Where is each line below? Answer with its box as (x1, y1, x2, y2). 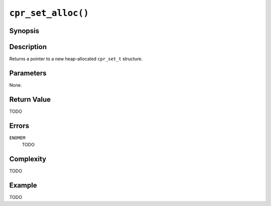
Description (9, 43, 47, 51)
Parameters (9, 69, 47, 77)
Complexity (9, 155, 47, 163)
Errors (9, 121, 30, 130)
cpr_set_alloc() (9, 8, 89, 19)
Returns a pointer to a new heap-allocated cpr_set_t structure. (9, 56, 143, 62)
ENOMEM (9, 135, 26, 140)
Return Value (9, 95, 51, 104)
